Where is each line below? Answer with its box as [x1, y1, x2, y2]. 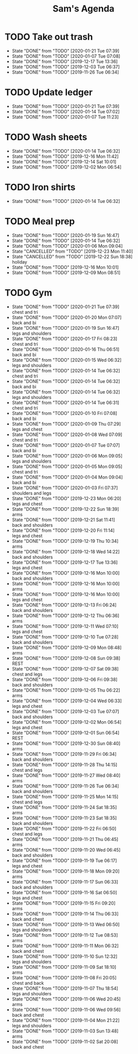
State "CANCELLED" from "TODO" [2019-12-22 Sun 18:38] [11, 254, 133, 260]
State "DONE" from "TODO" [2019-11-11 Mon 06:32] [11, 943, 119, 949]
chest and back [11, 980, 44, 986]
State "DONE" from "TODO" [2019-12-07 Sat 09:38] [11, 666, 119, 672]
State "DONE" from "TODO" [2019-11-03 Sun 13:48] [11, 1028, 118, 1034]
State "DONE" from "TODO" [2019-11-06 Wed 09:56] [11, 1006, 121, 1012]
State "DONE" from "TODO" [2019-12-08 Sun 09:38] [11, 655, 120, 661]
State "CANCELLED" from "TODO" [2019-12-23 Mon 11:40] [11, 248, 133, 254]
